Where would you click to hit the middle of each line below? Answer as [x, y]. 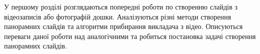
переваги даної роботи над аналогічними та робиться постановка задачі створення [130, 36]
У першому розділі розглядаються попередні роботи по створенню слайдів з [121, 6]
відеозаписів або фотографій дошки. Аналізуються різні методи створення [118, 16]
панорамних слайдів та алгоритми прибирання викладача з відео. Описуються [123, 26]
